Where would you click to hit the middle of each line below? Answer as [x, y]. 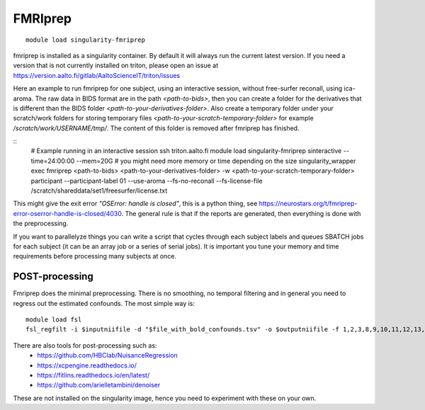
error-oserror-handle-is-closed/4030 [67, 213]
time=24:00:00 [53, 161]
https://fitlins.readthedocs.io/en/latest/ [93, 375]
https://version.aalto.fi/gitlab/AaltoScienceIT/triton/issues [97, 75]
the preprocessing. [41, 224]
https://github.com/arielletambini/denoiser [99, 385]
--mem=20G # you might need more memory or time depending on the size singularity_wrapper [216, 161]
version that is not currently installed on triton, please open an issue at [116, 66]
